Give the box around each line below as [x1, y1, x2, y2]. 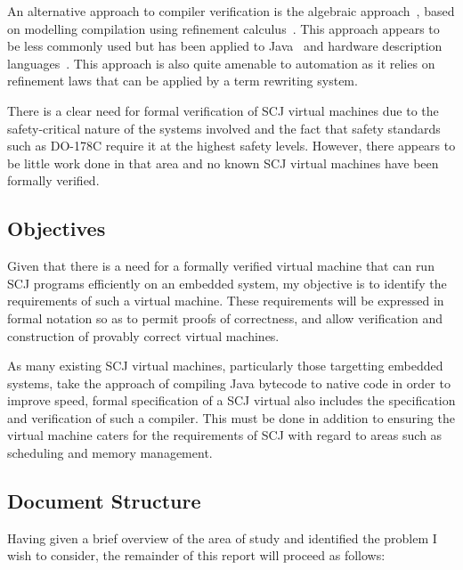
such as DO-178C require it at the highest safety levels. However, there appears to [7, 136, 456, 155]
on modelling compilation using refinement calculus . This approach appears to [7, 19, 440, 37]
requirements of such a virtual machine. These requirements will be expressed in [7, 291, 444, 310]
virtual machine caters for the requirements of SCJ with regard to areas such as [7, 426, 443, 444]
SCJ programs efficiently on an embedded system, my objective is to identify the [7, 273, 447, 292]
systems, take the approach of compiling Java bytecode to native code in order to [7, 373, 451, 392]
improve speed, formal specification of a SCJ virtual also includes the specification [7, 391, 456, 410]
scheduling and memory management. [7, 444, 213, 462]
